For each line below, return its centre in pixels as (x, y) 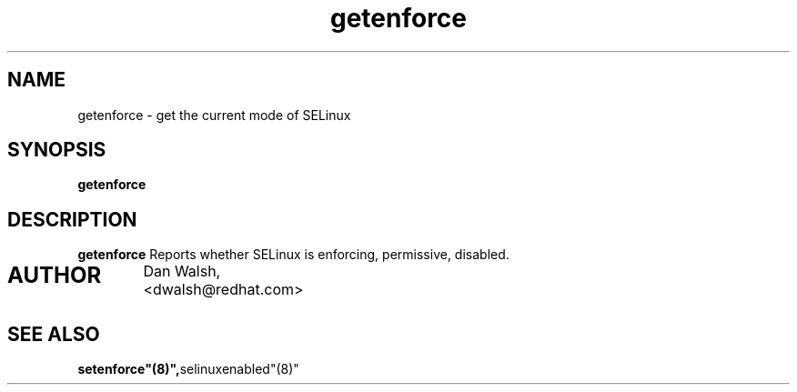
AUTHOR (55, 276)
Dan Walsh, (182, 271)
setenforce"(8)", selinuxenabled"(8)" (188, 369)
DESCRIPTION (72, 219)
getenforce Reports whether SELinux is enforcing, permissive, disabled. (293, 255)
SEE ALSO (54, 334)
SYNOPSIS (57, 150)
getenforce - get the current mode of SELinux (214, 115)
